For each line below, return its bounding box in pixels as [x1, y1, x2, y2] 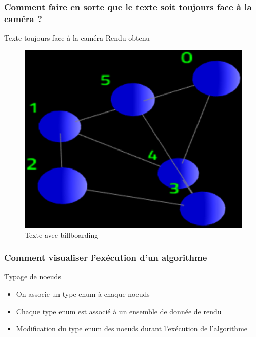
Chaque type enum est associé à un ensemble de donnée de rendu [16, 306, 222, 316]
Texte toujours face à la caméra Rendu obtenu [4, 32, 150, 43]
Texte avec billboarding [25, 229, 99, 240]
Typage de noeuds [4, 271, 61, 282]
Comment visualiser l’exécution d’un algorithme [4, 251, 207, 264]
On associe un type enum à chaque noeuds [16, 289, 150, 299]
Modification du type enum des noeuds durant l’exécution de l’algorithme [16, 323, 248, 334]
